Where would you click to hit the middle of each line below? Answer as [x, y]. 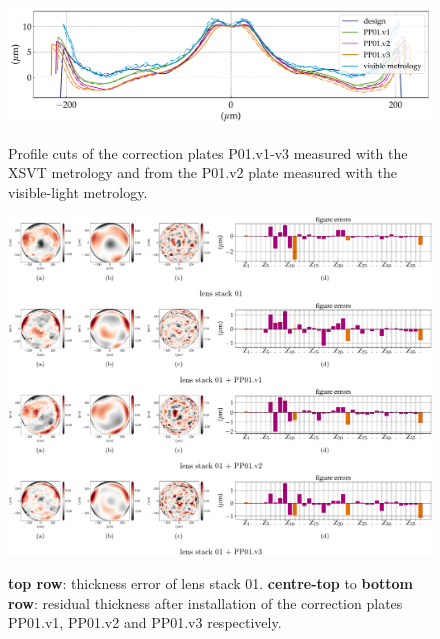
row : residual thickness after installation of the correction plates [205, 602]
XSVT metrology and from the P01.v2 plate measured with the [202, 172]
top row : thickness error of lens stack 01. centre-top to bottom [210, 583]
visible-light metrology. [78, 191]
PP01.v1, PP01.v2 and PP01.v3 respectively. [145, 622]
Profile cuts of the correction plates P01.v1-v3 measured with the [208, 152]
